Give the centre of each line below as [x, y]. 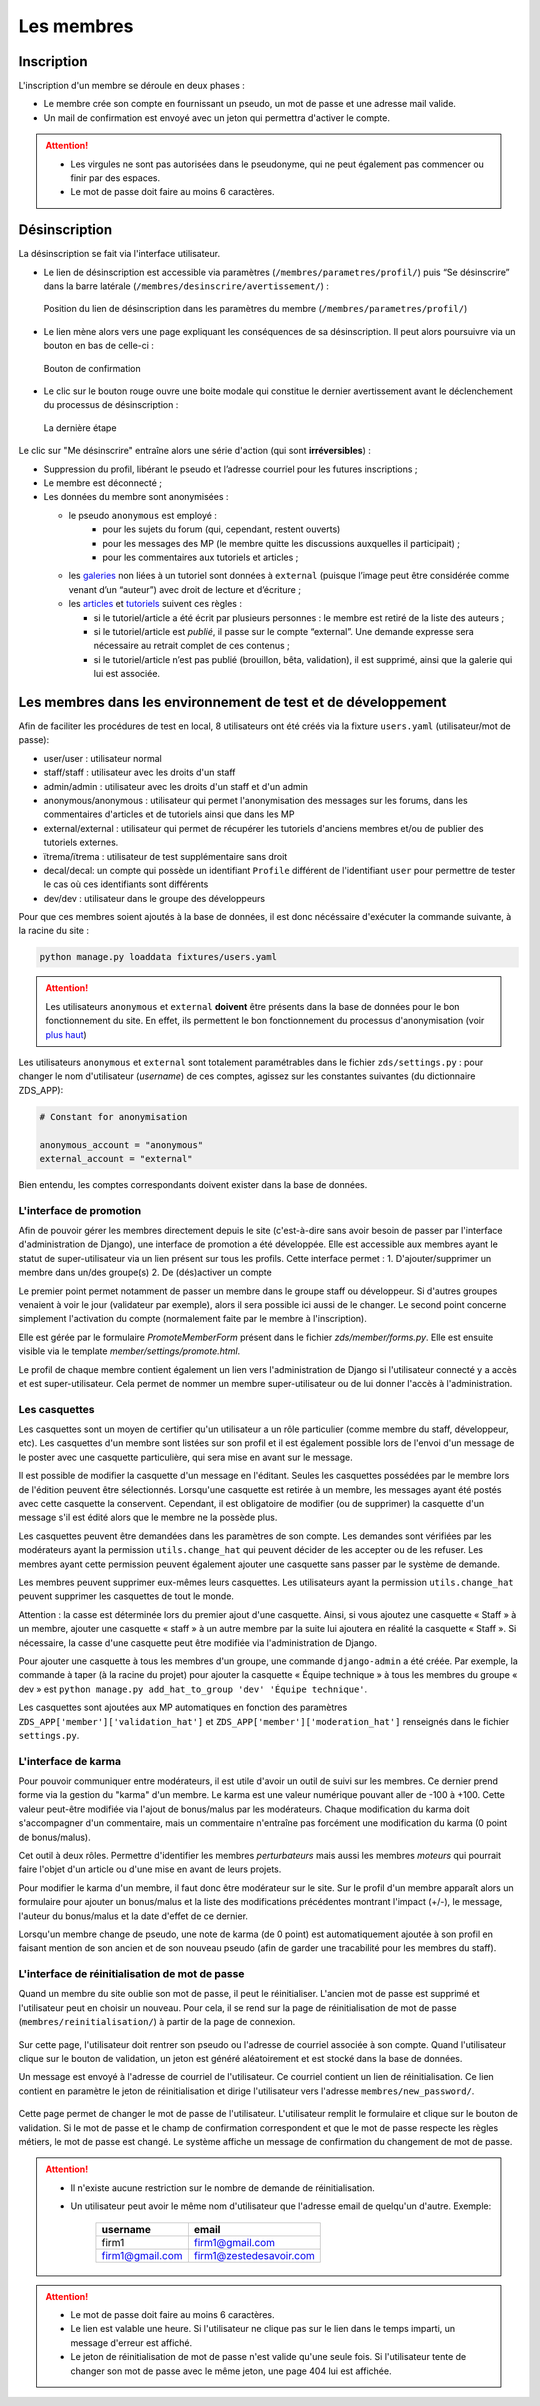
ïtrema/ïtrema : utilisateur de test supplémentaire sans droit [165, 856]
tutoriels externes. [81, 842]
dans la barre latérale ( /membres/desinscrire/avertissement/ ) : [186, 286]
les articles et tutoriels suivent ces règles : [155, 604]
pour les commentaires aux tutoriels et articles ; [200, 557]
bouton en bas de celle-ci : [99, 346]
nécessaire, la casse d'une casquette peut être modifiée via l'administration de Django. [198, 1642]
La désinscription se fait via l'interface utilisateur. [119, 254]
